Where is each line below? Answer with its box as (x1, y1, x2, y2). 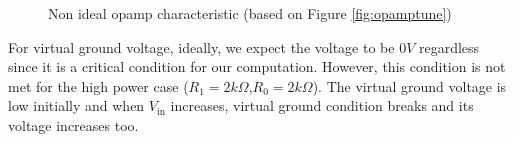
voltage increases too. (8, 114, 139, 135)
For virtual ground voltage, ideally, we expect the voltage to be (8, 36, 395, 57)
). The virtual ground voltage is (312, 75, 507, 96)
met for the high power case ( (8, 75, 189, 96)
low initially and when (8, 95, 145, 116)
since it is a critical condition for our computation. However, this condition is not (8, 56, 506, 77)
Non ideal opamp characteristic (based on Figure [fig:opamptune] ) (48, 3, 452, 23)
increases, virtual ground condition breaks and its (170, 95, 474, 116)
